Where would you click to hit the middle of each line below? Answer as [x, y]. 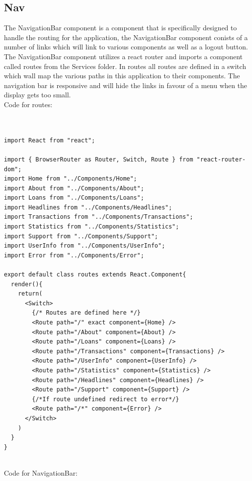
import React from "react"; [50, 140]
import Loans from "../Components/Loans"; [74, 198]
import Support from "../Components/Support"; [81, 236]
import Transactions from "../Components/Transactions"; [99, 217]
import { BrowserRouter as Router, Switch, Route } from [99, 159]
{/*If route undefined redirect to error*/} [105, 399]
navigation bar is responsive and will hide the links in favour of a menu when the [126, 85]
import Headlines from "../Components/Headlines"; [88, 207]
